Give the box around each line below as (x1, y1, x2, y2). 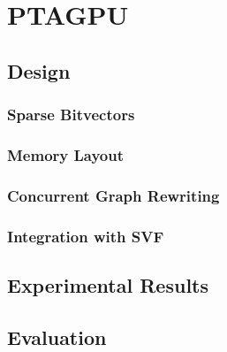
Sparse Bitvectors (7, 103, 135, 126)
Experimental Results (7, 271, 208, 298)
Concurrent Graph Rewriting (7, 184, 220, 206)
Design (7, 57, 71, 84)
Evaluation (7, 323, 107, 350)
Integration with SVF (7, 225, 164, 247)
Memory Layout (7, 143, 125, 165)
